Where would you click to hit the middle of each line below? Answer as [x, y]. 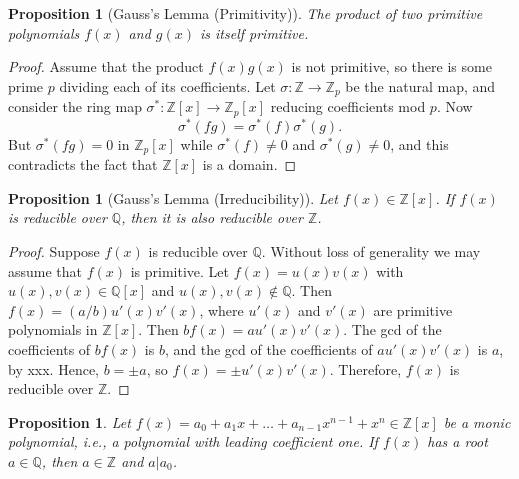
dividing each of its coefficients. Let [167, 85]
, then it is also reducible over [212, 217]
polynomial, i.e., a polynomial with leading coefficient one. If [193, 441]
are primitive [413, 309]
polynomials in [53, 329]
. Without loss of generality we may [371, 251]
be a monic [477, 421]
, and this [419, 143]
